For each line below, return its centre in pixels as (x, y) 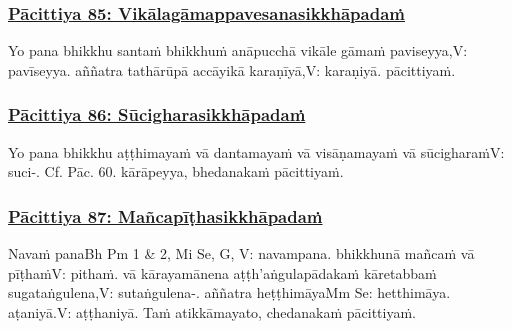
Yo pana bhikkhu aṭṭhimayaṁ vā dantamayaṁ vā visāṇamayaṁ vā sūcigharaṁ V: (256, 151)
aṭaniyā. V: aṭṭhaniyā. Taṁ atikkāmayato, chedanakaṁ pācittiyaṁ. (212, 311)
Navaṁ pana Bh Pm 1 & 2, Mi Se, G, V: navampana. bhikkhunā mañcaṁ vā (241, 253)
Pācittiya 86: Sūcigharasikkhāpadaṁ (157, 114)
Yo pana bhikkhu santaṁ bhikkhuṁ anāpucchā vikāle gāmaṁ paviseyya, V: (238, 50)
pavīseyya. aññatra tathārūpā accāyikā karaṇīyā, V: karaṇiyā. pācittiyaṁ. (232, 69)
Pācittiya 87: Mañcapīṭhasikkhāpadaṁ (165, 215)
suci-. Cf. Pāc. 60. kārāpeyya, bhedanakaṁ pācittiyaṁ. (176, 171)
